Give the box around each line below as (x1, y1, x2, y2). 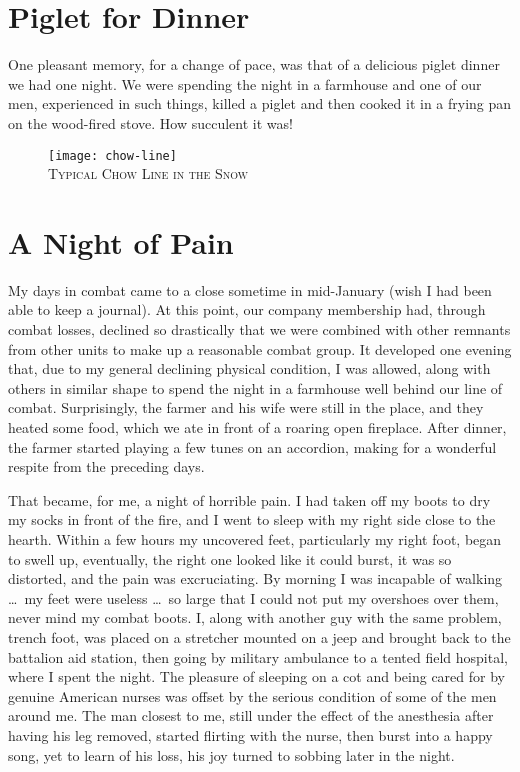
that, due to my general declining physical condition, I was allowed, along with (8, 358, 491, 379)
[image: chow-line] (48, 148, 177, 163)
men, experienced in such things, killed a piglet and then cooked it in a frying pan (8, 93, 512, 114)
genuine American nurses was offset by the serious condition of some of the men (8, 685, 497, 706)
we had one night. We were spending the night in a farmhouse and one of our (8, 73, 482, 94)
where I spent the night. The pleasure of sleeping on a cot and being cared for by (8, 666, 505, 687)
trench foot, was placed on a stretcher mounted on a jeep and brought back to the (8, 626, 511, 647)
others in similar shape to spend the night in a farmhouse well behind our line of (8, 377, 503, 398)
